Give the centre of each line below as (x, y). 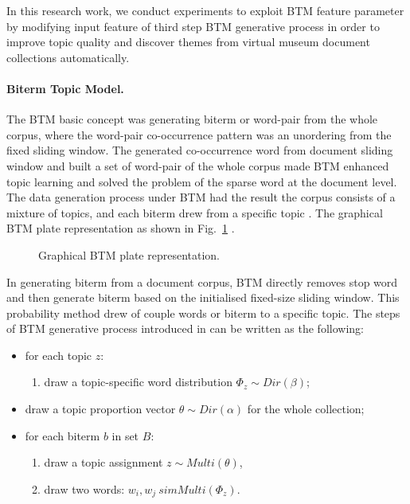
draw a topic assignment (103, 462)
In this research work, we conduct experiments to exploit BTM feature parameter (205, 10)
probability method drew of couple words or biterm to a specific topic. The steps (203, 313)
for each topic (59, 355)
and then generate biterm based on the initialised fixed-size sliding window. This (203, 297)
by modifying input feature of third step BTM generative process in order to (193, 26)
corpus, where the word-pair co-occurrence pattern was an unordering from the (199, 134)
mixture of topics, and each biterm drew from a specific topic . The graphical (195, 212)
